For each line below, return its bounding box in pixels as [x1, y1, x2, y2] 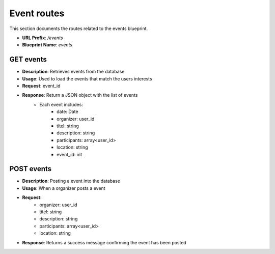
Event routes [9, 8, 65, 19]
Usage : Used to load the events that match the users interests [22, 75, 152, 81]
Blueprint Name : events [22, 42, 73, 48]
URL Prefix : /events [22, 35, 63, 41]
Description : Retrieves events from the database [22, 69, 125, 75]
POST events [9, 164, 52, 173]
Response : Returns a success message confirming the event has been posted [22, 239, 187, 245]
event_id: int [57, 151, 82, 157]
